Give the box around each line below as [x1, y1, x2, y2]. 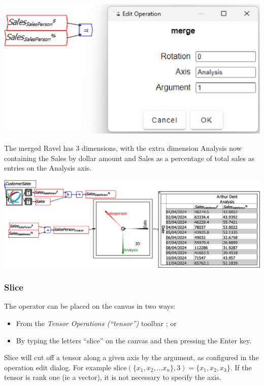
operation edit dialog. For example [4, 362, 112, 372]
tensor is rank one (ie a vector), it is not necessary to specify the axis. [4, 372, 221, 382]
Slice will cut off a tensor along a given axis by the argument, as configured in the [4, 352, 259, 363]
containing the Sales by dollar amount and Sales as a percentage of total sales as [4, 152, 255, 163]
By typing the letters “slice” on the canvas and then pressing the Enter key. [16, 335, 252, 345]
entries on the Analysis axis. [4, 163, 92, 173]
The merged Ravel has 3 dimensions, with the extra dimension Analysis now [4, 143, 242, 153]
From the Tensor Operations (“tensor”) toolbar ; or [16, 317, 177, 328]
